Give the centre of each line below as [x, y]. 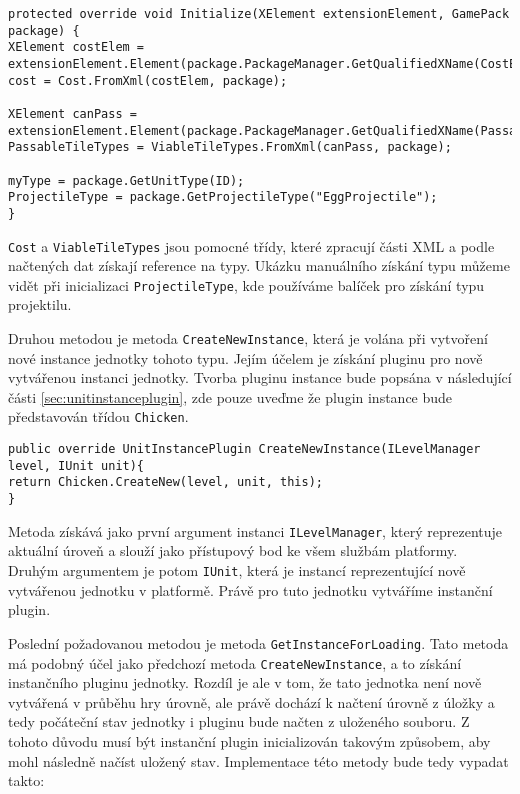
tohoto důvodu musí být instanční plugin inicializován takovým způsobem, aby [249, 740]
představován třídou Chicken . [98, 416]
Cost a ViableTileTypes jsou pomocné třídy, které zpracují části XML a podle [251, 245]
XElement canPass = [72, 113]
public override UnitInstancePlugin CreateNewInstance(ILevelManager [244, 449]
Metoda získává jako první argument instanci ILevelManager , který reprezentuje [255, 530]
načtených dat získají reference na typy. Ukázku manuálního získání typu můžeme [259, 265]
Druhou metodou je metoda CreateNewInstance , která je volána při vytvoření [248, 338]
